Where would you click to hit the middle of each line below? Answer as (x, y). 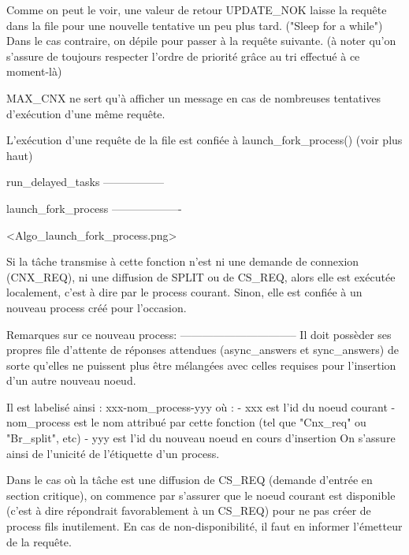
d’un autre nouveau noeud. (71, 380)
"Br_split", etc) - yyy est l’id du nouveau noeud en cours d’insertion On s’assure (201, 438)
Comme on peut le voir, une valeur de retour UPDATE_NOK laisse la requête (197, 9)
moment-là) (34, 71)
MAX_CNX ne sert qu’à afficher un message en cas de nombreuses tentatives (194, 97)
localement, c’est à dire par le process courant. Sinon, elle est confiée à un (184, 292)
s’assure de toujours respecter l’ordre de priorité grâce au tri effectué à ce (183, 56)
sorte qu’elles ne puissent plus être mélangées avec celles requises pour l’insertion (201, 365)
